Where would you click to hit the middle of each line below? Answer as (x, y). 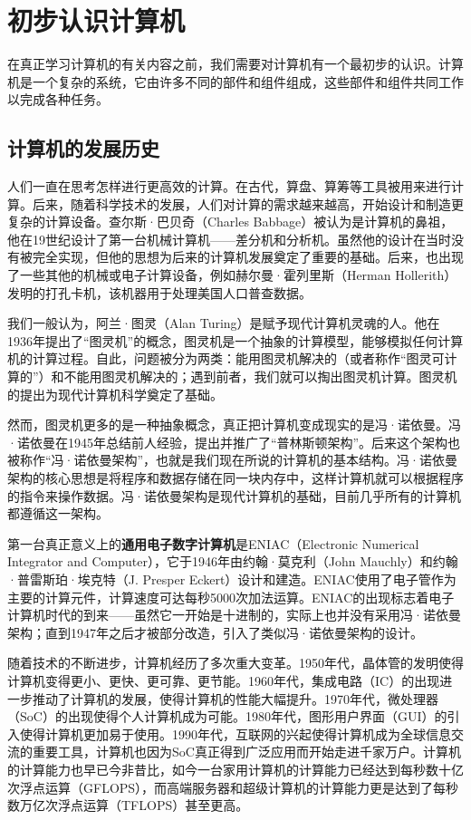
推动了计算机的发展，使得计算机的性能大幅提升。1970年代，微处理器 (235, 698)
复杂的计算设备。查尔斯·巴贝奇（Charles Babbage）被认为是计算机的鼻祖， (231, 222)
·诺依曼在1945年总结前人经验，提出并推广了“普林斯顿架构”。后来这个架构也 (234, 442)
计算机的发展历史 (83, 148)
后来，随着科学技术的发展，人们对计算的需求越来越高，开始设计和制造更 (248, 203)
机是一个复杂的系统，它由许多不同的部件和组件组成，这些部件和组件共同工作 (235, 81)
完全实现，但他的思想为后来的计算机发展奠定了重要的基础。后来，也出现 (248, 257)
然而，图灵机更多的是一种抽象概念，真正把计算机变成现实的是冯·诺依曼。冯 (234, 424)
